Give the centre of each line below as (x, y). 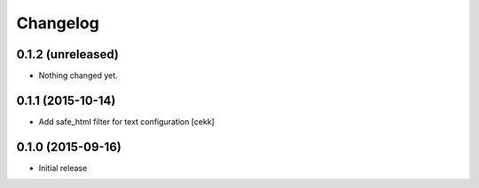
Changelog (58, 23)
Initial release (63, 168)
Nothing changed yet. (79, 76)
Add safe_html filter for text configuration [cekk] (126, 121)
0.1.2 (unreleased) (67, 54)
